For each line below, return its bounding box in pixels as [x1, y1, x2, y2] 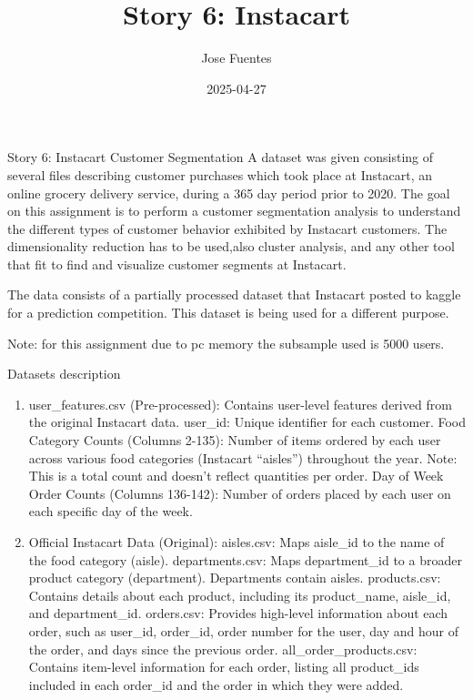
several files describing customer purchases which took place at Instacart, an [7, 165, 432, 184]
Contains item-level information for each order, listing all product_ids [28, 657, 419, 676]
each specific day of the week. [28, 502, 193, 521]
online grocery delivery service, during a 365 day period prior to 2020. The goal [7, 183, 450, 202]
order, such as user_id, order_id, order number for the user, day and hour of [28, 621, 458, 640]
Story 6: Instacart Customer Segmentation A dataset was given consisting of [7, 147, 434, 167]
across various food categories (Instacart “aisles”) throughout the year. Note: [28, 448, 458, 467]
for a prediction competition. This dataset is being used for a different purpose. [7, 303, 449, 322]
